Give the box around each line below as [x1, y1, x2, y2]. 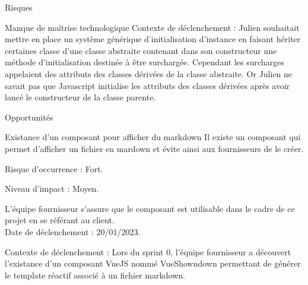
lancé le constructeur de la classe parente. [5, 91, 156, 103]
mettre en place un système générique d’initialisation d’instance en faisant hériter [5, 33, 301, 45]
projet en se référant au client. [5, 214, 115, 226]
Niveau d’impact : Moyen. [5, 182, 99, 195]
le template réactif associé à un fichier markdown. [5, 268, 185, 281]
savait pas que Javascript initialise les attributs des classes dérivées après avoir [5, 79, 290, 91]
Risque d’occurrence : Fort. [5, 162, 103, 175]
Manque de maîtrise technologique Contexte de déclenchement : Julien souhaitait [5, 21, 300, 33]
